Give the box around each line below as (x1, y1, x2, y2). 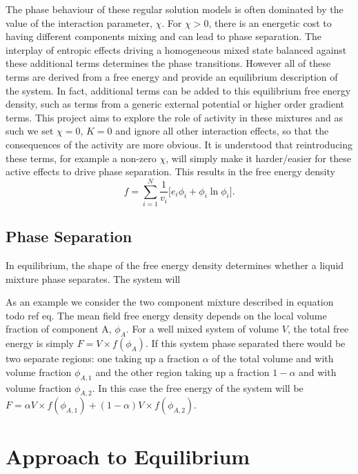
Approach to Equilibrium (6, 442, 250, 470)
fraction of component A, (6, 322, 112, 336)
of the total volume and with (212, 351, 334, 366)
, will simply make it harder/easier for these (166, 150, 351, 165)
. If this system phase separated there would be (145, 336, 346, 350)
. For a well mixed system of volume (126, 322, 279, 336)
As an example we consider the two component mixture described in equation (6, 295, 334, 309)
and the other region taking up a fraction (95, 364, 270, 379)
